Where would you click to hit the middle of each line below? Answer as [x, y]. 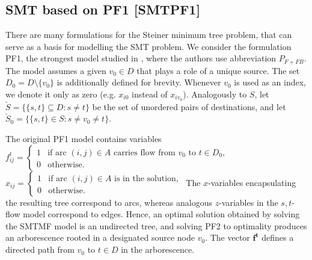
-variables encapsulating [252, 182]
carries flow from [144, 153]
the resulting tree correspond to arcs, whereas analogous [109, 202]
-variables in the [249, 202]
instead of [150, 94]
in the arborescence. [158, 249]
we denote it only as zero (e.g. [61, 94]
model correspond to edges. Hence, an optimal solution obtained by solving [161, 214]
